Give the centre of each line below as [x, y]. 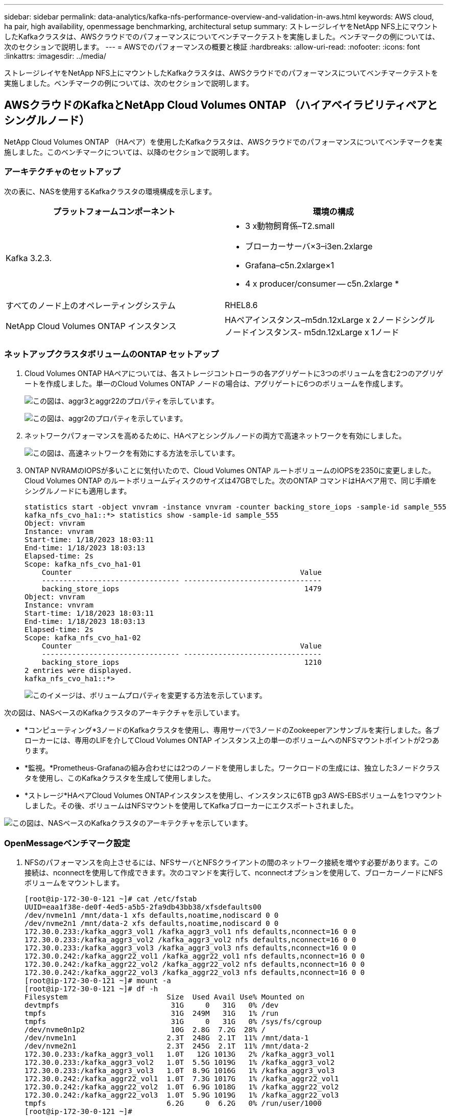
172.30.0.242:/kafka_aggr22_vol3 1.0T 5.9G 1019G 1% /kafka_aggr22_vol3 [182, 1095]
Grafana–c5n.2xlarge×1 [290, 265]
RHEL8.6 [241, 305]
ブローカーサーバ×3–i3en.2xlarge [309, 246]
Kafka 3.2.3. [29, 258]
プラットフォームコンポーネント [114, 211]
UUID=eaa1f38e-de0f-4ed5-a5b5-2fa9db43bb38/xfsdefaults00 [143, 907]
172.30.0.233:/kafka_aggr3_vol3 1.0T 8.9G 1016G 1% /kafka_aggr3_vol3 [180, 1071]
